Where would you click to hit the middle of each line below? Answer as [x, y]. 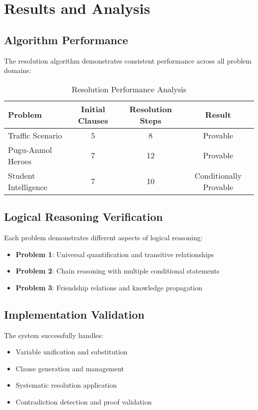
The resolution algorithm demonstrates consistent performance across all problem [128, 60]
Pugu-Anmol [30, 149]
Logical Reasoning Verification [84, 217]
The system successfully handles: [54, 335]
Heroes [20, 161]
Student [22, 175]
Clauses [93, 120]
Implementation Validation [74, 314]
